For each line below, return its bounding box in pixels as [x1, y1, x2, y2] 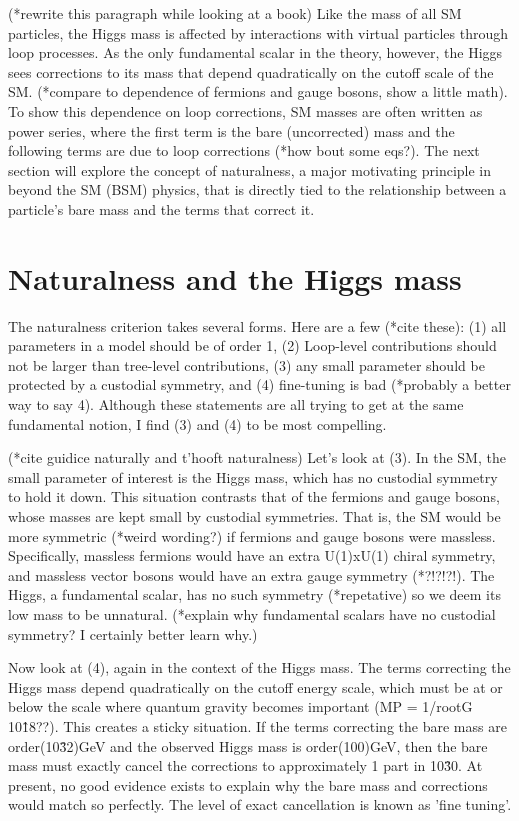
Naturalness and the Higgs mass [8, 257, 462, 298]
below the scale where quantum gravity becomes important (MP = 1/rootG [8, 696, 473, 717]
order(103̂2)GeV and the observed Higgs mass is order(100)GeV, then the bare [8, 735, 488, 756]
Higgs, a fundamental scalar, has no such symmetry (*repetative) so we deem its [8, 584, 501, 605]
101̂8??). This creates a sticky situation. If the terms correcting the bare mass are [8, 715, 507, 736]
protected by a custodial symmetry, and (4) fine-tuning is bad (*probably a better [8, 374, 511, 395]
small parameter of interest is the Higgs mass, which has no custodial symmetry [8, 466, 498, 487]
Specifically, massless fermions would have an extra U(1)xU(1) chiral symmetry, [8, 545, 496, 566]
